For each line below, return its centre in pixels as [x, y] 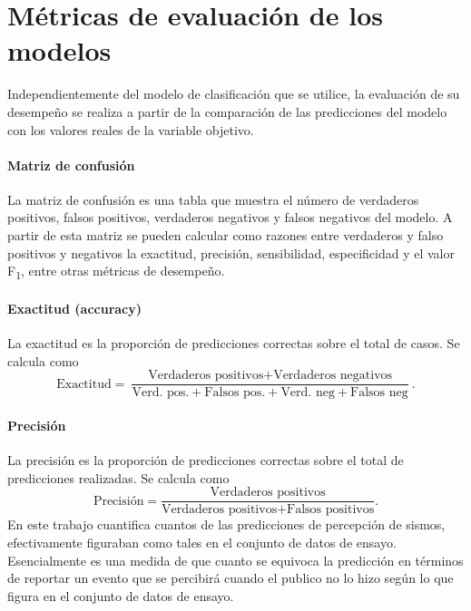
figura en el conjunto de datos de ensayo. [121, 595]
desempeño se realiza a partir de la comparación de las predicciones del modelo [227, 111]
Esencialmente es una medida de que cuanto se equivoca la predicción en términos [235, 560]
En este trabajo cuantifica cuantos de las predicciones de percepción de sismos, [226, 524]
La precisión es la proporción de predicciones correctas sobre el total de [206, 460]
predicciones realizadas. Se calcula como [118, 477]
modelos [59, 50]
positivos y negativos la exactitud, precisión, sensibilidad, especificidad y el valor [231, 252]
